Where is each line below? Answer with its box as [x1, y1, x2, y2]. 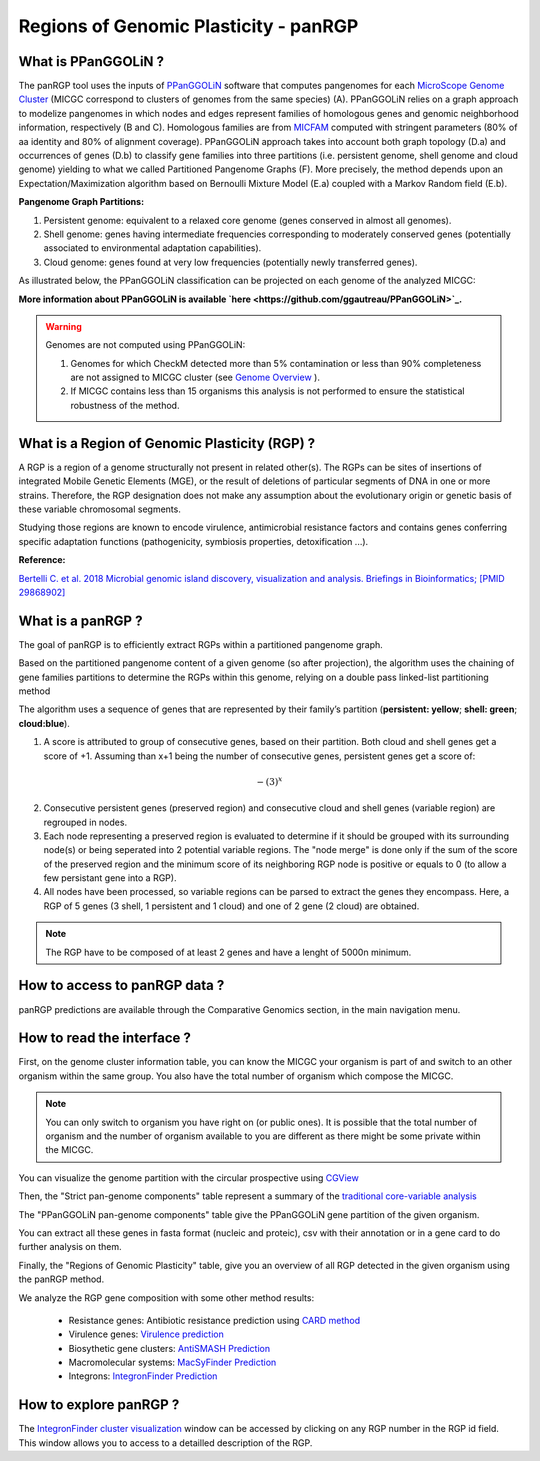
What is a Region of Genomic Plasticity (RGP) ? [18, 435, 316, 452]
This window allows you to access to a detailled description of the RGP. [18, 1436, 313, 1449]
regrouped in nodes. [43, 816, 128, 828]
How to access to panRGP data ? [18, 977, 225, 994]
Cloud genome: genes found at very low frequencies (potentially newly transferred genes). [43, 256, 418, 268]
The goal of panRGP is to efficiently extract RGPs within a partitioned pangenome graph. [18, 638, 384, 650]
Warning [45, 320, 82, 332]
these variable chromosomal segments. [18, 503, 182, 515]
